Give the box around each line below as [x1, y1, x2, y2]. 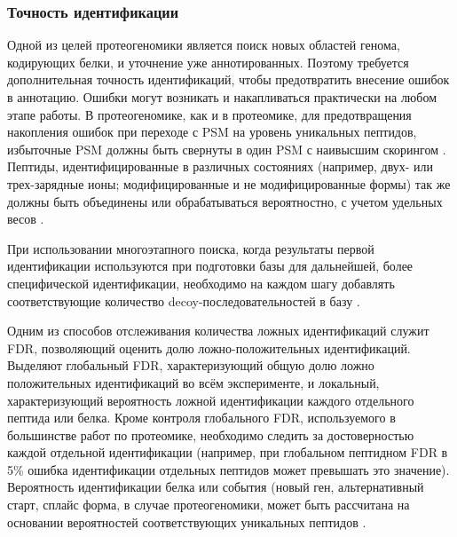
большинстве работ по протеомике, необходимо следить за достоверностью [7, 425, 414, 444]
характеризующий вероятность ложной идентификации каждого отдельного [7, 391, 414, 409]
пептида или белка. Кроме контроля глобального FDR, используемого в [7, 408, 396, 427]
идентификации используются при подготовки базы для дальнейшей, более [7, 257, 414, 275]
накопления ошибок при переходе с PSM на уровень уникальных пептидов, [7, 122, 417, 141]
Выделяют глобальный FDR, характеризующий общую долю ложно [7, 356, 374, 375]
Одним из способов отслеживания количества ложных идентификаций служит [7, 321, 429, 340]
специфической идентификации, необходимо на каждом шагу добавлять [7, 273, 395, 292]
